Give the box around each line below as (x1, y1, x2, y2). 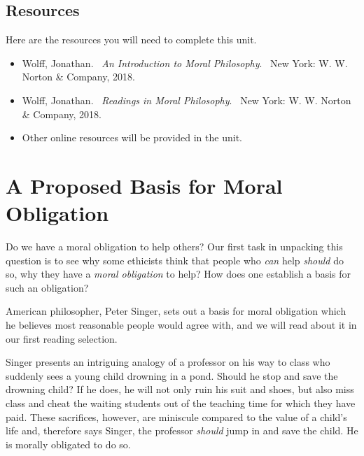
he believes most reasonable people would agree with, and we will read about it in (6, 318, 357, 332)
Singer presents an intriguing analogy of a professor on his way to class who (6, 355, 330, 369)
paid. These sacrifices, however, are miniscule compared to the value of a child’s (6, 409, 347, 424)
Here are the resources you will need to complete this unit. (6, 32, 257, 47)
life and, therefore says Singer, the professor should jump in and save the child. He (6, 423, 358, 438)
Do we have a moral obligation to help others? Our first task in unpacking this (6, 239, 343, 254)
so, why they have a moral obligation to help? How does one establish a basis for (6, 266, 351, 281)
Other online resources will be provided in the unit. (22, 130, 242, 145)
